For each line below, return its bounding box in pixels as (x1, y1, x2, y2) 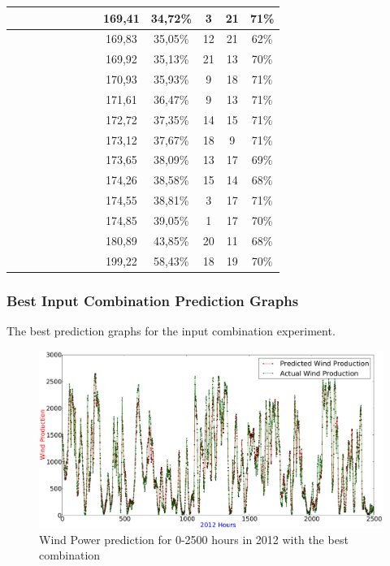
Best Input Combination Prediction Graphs (6, 290, 299, 310)
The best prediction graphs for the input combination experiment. (6, 322, 336, 339)
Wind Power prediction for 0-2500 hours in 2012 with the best (39, 530, 349, 547)
